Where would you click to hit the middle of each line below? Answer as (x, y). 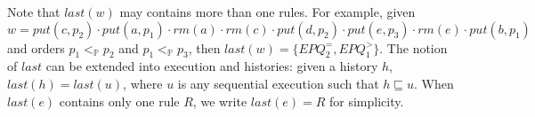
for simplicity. (366, 101)
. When (434, 83)
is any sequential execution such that (278, 83)
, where (143, 83)
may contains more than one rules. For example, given (267, 12)
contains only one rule (119, 101)
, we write (220, 101)
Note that (34, 12)
